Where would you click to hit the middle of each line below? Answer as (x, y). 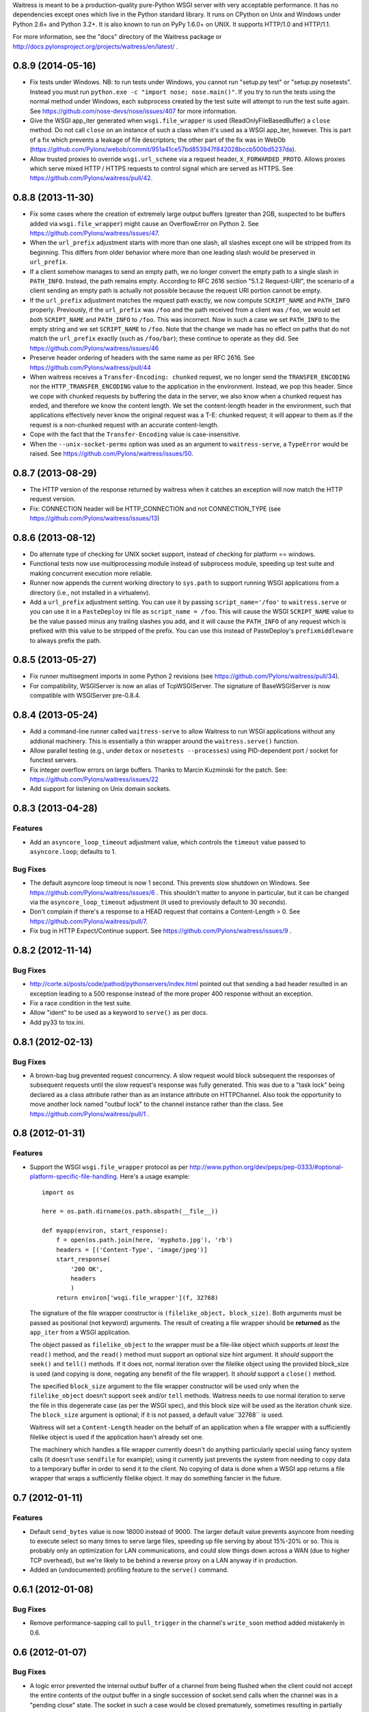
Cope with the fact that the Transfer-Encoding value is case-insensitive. (135, 434)
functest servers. (54, 760)
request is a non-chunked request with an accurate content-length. (124, 425)
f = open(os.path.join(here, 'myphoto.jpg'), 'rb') (144, 1240)
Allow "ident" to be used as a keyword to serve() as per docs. (119, 1013)
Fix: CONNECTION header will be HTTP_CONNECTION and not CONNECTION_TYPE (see (155, 508)
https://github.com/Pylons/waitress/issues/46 (94, 348)
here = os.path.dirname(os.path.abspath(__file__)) (130, 1211)
